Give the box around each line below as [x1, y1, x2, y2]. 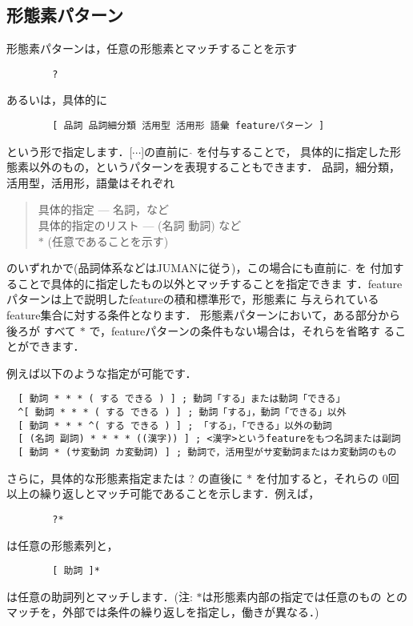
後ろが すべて [6, 322, 77, 339]
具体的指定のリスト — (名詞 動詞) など [38, 217, 242, 234]
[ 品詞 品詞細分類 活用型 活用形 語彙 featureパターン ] [52, 120, 325, 132]
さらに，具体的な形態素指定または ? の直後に [6, 469, 243, 486]
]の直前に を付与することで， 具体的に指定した [141, 142, 391, 159]
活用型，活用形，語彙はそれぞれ [6, 174, 174, 191]
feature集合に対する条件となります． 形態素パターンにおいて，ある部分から [6, 307, 401, 323]
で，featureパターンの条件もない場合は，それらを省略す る [89, 322, 395, 339]
